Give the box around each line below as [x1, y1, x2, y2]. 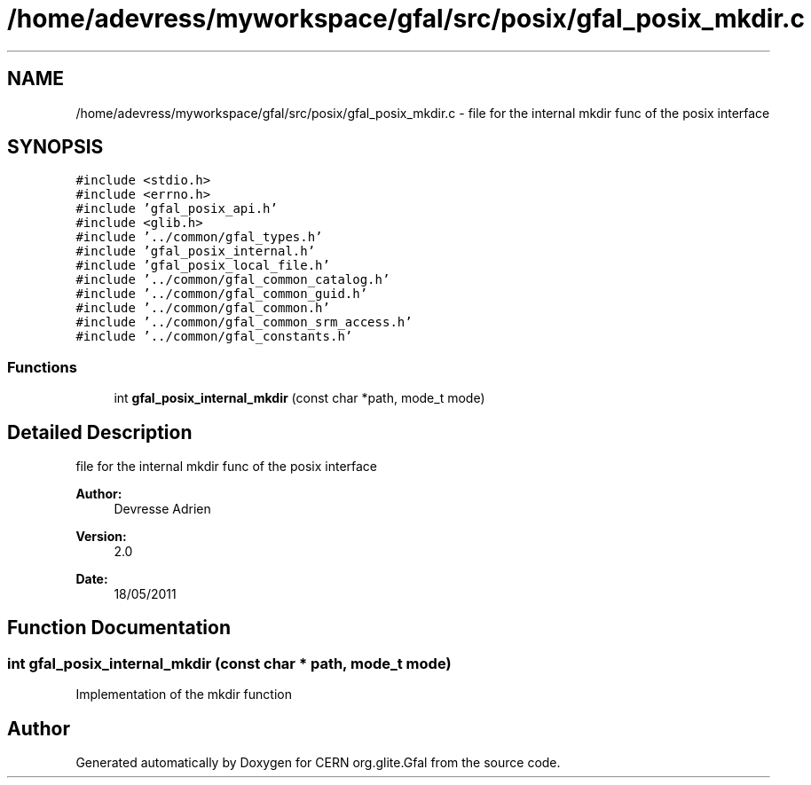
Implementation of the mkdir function [75, 687, 292, 703]
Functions [7, 357, 77, 376]
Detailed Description [7, 420, 193, 444]
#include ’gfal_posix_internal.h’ [75, 244, 316, 259]
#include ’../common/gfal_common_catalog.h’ [75, 272, 390, 287]
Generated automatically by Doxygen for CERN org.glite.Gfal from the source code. [75, 755, 561, 771]
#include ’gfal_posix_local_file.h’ [75, 258, 330, 273]
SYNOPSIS [7, 136, 104, 159]
